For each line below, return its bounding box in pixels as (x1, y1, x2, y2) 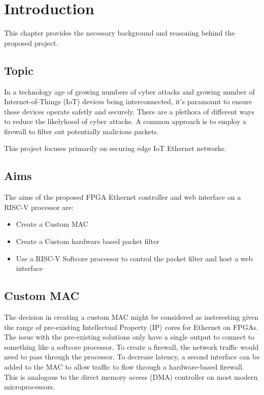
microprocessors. (4, 381, 55, 392)
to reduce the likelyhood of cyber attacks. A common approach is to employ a (4, 116, 247, 127)
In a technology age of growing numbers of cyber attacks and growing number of (4, 86, 255, 97)
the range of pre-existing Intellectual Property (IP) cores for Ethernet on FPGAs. (4, 321, 258, 332)
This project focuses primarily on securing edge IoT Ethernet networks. (4, 143, 226, 154)
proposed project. (4, 37, 58, 48)
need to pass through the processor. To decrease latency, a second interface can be (4, 351, 260, 362)
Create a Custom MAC (16, 219, 88, 229)
